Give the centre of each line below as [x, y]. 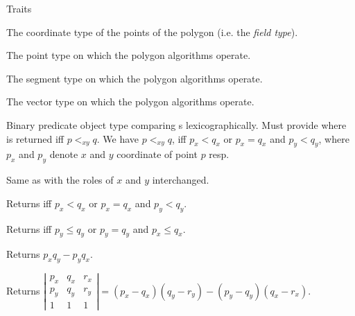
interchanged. [181, 180]
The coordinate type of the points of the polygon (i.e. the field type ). [152, 32]
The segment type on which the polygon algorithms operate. [135, 78]
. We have [118, 138]
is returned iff [35, 138]
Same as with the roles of [60, 180]
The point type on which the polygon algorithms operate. [129, 55]
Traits [19, 8]
